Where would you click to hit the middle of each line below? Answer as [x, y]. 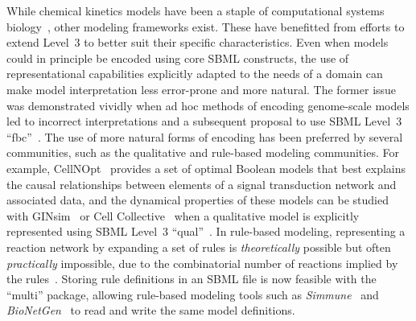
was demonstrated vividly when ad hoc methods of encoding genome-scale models [208, 105]
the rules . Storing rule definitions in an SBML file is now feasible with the [192, 279]
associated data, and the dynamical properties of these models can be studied [198, 200]
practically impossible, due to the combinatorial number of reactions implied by [202, 263]
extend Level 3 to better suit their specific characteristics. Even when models [198, 42]
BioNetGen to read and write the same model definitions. [151, 310]
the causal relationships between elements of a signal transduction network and [202, 184]
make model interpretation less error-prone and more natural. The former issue [202, 89]
